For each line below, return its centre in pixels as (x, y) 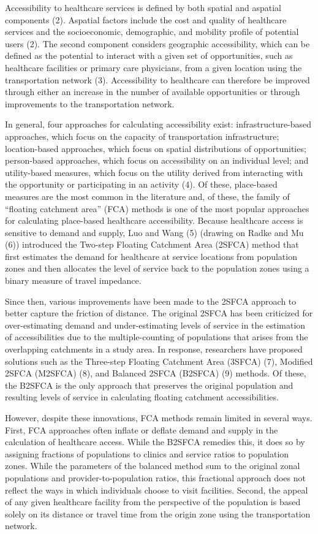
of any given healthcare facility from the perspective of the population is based (153, 502)
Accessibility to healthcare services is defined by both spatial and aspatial (143, 7)
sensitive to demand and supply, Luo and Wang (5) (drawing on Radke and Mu (154, 232)
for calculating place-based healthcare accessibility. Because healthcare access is (154, 220)
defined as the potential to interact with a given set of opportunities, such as (149, 55)
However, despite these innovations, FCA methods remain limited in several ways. (159, 418)
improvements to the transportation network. (90, 103)
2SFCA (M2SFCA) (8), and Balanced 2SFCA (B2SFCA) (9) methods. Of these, (156, 373)
